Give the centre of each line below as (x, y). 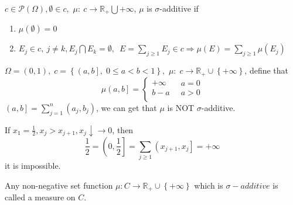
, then (123, 129)
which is (209, 185)
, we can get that (127, 107)
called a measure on (40, 197)
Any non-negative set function (59, 185)
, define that (267, 70)
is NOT (181, 107)
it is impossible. (33, 166)
